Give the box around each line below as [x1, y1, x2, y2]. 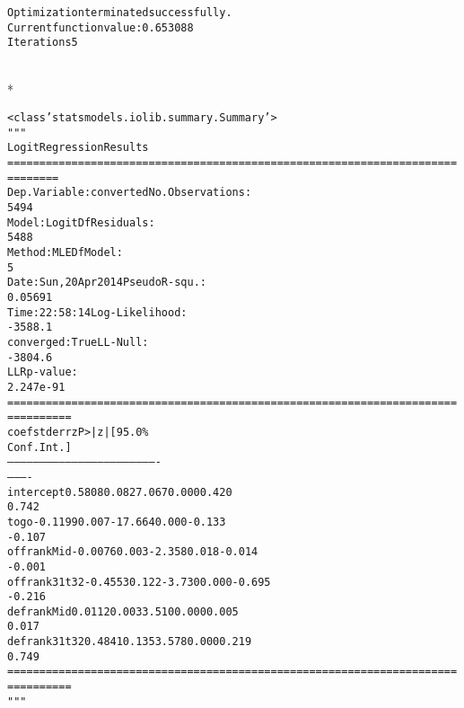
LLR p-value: [7, 366, 78, 379]
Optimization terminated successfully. [7, 6, 232, 19]
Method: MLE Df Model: [7, 246, 123, 260]
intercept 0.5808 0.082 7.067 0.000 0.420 [7, 485, 232, 499]
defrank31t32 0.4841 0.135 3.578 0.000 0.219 [7, 635, 252, 649]
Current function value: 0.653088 [7, 21, 194, 34]
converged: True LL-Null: [7, 336, 149, 349]
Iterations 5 [7, 36, 78, 49]
